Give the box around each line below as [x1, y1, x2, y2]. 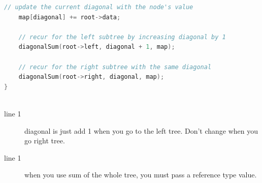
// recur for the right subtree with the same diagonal [18, 63, 212, 71]
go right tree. [24, 135, 65, 146]
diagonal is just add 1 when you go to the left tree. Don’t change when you [24, 125, 258, 136]
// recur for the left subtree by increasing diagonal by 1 [18, 33, 226, 41]
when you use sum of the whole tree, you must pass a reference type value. [24, 169, 257, 180]
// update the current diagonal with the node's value [4, 4, 193, 11]
